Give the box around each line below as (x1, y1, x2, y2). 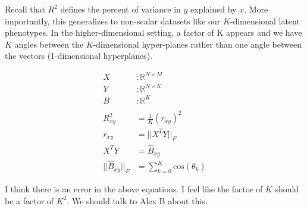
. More (244, 3, 268, 15)
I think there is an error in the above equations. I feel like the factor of (5, 183, 263, 195)
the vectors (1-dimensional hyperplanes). (5, 49, 153, 62)
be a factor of (5, 194, 54, 207)
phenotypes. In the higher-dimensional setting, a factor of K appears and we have (5, 26, 302, 39)
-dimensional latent (230, 14, 300, 27)
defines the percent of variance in (60, 3, 181, 15)
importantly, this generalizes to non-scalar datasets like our (5, 14, 221, 27)
